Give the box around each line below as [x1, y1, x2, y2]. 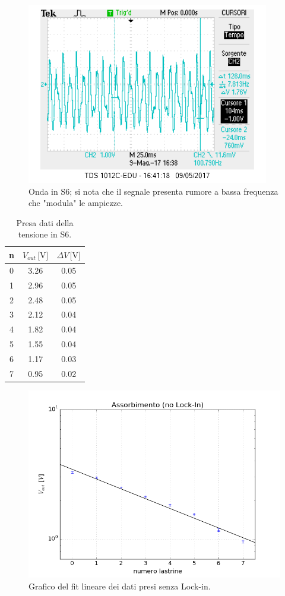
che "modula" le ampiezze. [28, 196, 123, 209]
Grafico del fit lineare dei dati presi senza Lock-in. [28, 579, 211, 592]
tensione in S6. [18, 228, 72, 240]
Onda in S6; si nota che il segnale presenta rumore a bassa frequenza [28, 185, 278, 197]
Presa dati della [16, 216, 74, 229]
